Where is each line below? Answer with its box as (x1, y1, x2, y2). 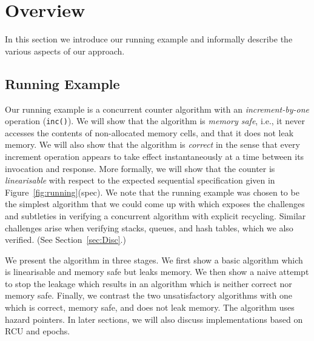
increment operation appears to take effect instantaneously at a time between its (5, 150, 304, 162)
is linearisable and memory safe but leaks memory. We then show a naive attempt (5, 265, 309, 278)
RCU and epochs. (5, 325, 70, 337)
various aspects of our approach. (5, 44, 125, 57)
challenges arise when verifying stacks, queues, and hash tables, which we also (5, 221, 293, 234)
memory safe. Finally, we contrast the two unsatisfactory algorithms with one (5, 289, 292, 302)
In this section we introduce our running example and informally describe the (5, 33, 293, 45)
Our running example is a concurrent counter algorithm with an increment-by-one (5, 102, 310, 115)
